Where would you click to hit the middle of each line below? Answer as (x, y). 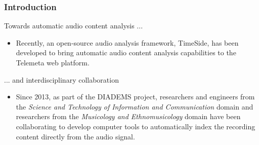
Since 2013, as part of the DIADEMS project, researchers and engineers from (135, 97)
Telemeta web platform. (53, 62)
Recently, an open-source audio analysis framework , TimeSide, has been (127, 42)
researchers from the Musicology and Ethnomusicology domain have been (128, 116)
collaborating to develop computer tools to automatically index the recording (136, 126)
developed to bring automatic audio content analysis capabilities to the (126, 52)
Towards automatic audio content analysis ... (74, 26)
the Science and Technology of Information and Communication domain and (135, 106)
